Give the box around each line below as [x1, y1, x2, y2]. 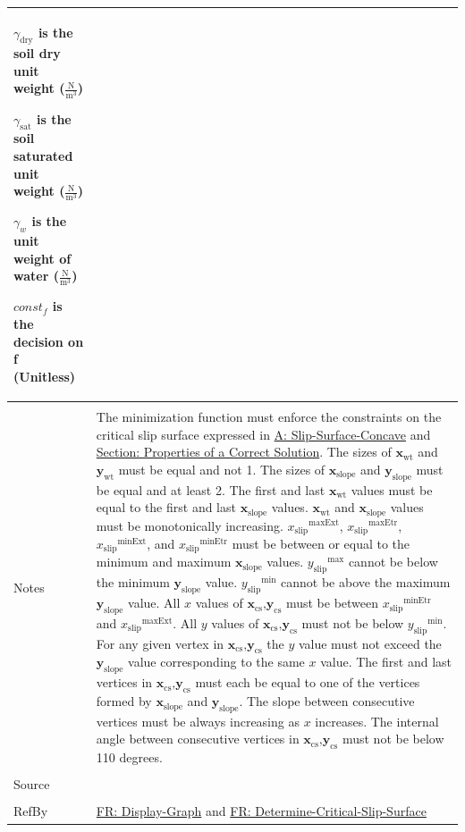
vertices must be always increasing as [96, 711, 300, 730]
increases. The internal [315, 711, 439, 730]
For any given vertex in [96, 634, 224, 652]
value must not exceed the [298, 634, 442, 652]
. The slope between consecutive [239, 692, 415, 710]
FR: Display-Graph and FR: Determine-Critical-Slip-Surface [96, 802, 427, 820]
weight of [13, 248, 72, 267]
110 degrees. [96, 748, 163, 767]
